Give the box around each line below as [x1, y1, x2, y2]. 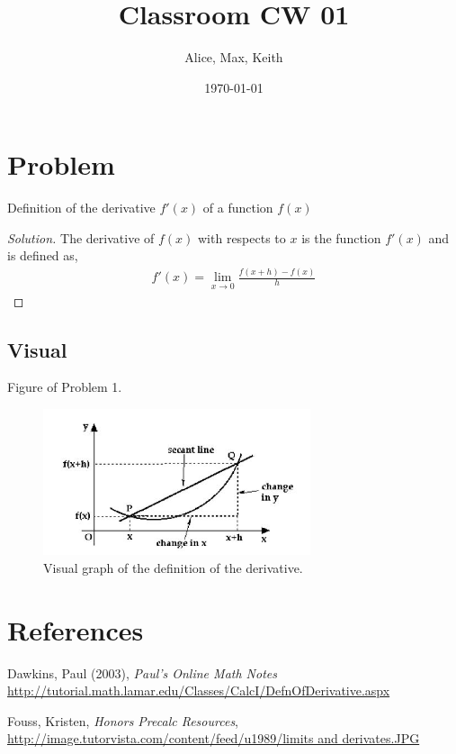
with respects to [198, 228, 286, 247]
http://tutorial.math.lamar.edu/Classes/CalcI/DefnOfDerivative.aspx [7, 681, 390, 700]
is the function [301, 228, 381, 247]
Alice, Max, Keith [184, 48, 283, 67]
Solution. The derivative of [7, 228, 155, 247]
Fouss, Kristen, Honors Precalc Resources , [7, 711, 239, 730]
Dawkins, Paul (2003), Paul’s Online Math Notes [7, 663, 277, 682]
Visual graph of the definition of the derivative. [43, 558, 303, 577]
